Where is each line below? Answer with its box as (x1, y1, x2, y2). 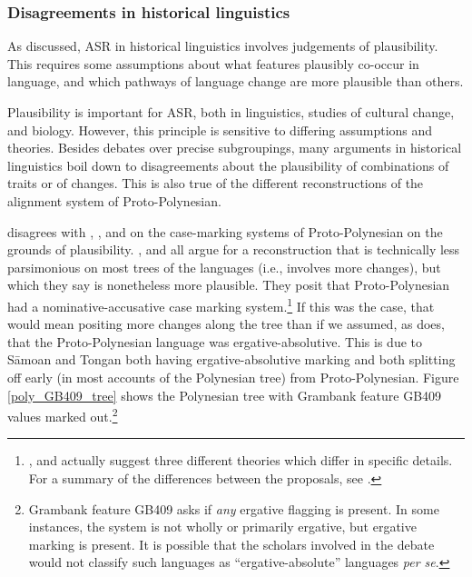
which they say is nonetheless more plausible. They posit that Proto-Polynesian (7, 275, 450, 294)
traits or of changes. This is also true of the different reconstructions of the (7, 174, 424, 193)
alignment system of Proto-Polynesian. (7, 191, 221, 210)
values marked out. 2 (7, 404, 118, 425)
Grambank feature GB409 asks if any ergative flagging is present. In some (28, 499, 439, 518)
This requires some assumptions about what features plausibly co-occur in (7, 54, 419, 73)
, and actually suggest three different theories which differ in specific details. (28, 451, 453, 470)
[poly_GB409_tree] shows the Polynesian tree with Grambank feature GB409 (7, 385, 442, 404)
